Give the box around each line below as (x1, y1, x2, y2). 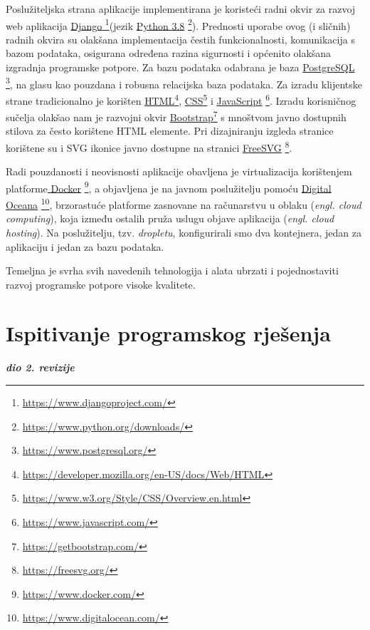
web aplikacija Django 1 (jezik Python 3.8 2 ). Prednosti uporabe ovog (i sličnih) (6, 16, 351, 33)
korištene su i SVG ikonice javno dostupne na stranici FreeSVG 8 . (6, 138, 292, 155)
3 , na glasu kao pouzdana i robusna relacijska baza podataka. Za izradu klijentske (6, 74, 362, 91)
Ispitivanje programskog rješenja (6, 319, 331, 348)
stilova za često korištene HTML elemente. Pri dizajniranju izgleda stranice (6, 123, 334, 138)
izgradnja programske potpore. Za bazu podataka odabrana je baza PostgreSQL (6, 60, 355, 75)
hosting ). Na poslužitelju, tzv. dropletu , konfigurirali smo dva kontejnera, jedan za (6, 224, 362, 239)
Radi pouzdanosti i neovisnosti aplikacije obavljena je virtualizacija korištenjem (6, 164, 352, 179)
